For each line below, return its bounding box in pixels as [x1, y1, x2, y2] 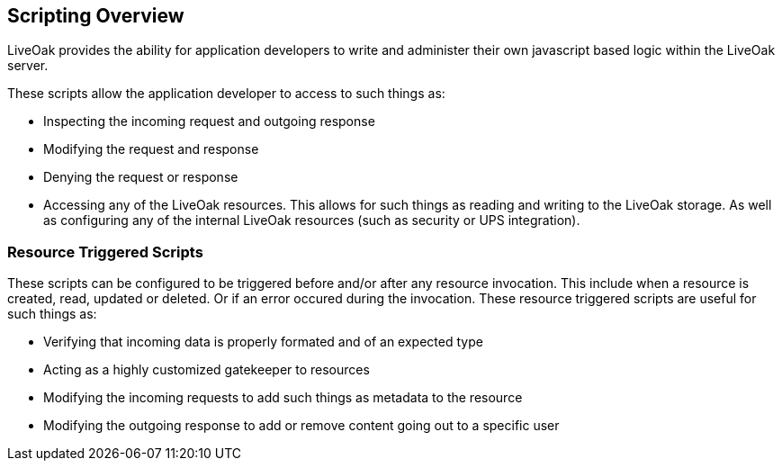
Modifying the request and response [43, 141, 259, 157]
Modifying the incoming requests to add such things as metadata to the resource [43, 390, 523, 406]
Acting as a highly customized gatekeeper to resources [43, 362, 370, 378]
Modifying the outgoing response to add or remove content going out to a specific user [43, 418, 560, 434]
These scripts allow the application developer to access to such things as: [7, 85, 445, 102]
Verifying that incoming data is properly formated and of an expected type [43, 334, 483, 350]
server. [7, 58, 49, 74]
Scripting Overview [7, 4, 184, 27]
